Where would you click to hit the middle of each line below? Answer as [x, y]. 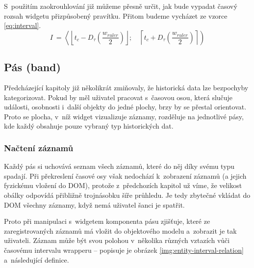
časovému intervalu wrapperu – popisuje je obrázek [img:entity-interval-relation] [124, 250]
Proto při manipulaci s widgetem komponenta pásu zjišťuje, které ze [107, 221]
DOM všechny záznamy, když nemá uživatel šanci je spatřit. [94, 204]
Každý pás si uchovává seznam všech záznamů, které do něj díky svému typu [119, 166]
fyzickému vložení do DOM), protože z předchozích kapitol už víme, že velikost [123, 185]
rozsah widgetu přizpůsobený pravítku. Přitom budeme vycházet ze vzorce [116, 15]
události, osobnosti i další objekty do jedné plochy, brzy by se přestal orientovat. [125, 107]
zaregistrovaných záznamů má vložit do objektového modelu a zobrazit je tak [120, 230]
